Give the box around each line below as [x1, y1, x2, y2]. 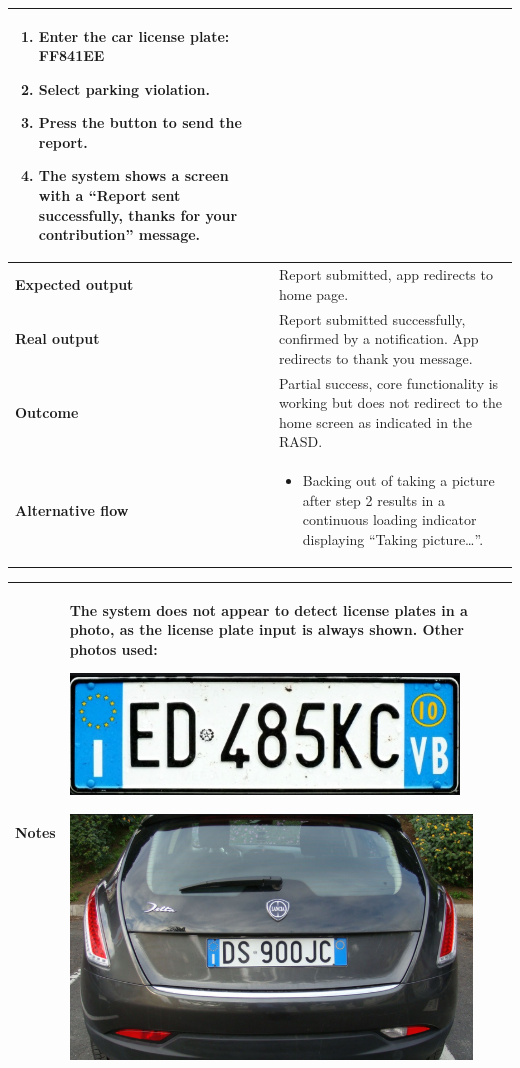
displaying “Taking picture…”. [302, 528, 484, 549]
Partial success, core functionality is [279, 372, 499, 393]
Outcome [15, 401, 79, 422]
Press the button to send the [38, 112, 242, 133]
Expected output [15, 273, 134, 294]
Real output [15, 328, 100, 349]
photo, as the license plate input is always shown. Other [69, 619, 464, 640]
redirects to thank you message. [279, 347, 473, 368]
